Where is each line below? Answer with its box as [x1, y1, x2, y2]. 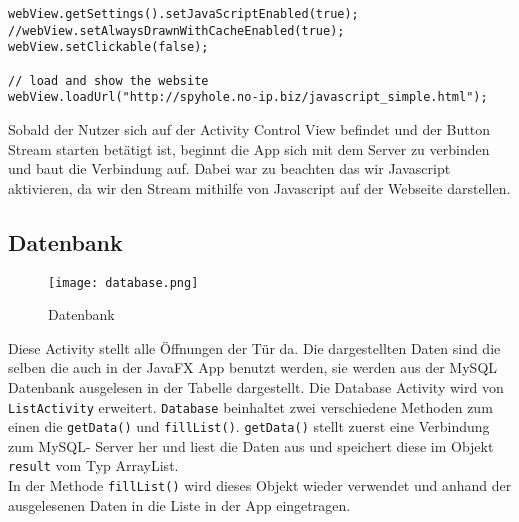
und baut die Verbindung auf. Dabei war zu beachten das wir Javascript [8, 158, 451, 179]
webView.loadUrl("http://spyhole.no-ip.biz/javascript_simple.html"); [8, 90, 488, 105]
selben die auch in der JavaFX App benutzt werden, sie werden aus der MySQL [8, 357, 498, 378]
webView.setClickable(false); [8, 40, 209, 55]
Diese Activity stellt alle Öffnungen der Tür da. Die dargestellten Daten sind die [8, 337, 501, 358]
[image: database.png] [48, 275, 199, 290]
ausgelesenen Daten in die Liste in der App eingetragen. [8, 494, 351, 515]
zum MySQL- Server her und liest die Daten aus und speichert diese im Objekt [8, 435, 494, 456]
